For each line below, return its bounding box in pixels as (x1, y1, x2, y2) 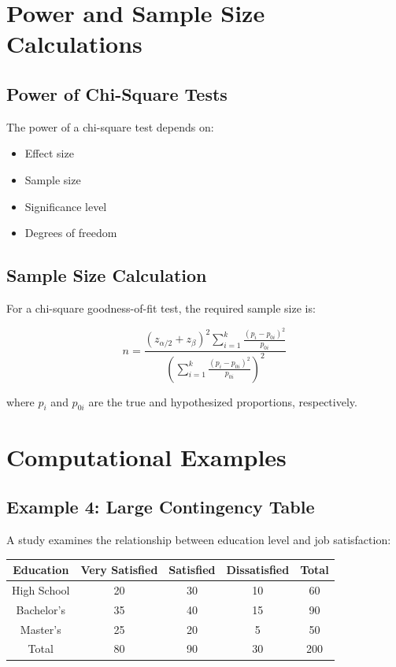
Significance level (24, 198, 107, 214)
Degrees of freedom (24, 224, 117, 241)
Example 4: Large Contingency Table (6, 495, 315, 519)
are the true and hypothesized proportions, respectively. (88, 393, 357, 409)
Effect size (24, 145, 74, 161)
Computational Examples (6, 440, 287, 472)
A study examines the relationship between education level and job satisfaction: (6, 531, 391, 547)
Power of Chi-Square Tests (6, 81, 228, 106)
